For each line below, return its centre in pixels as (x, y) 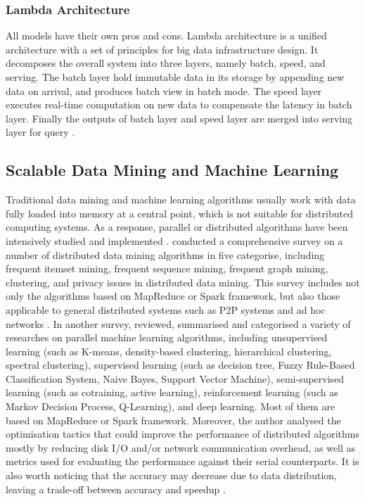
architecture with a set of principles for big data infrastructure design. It (162, 49)
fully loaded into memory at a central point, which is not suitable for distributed (179, 213)
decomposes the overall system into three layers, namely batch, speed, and (166, 63)
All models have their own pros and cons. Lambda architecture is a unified (166, 36)
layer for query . (40, 132)
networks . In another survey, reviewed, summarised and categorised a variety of (178, 323)
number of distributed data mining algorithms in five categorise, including (165, 254)
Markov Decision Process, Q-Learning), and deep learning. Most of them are (171, 406)
